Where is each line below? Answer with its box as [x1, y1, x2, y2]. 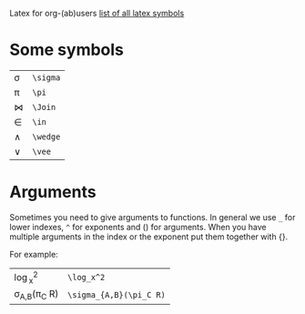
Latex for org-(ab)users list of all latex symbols [9, 8, 185, 18]
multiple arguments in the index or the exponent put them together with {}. [9, 231, 289, 242]
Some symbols [9, 40, 125, 60]
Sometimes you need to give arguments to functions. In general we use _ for [9, 211, 296, 222]
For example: [9, 248, 59, 259]
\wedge [32, 131, 61, 142]
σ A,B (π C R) [14, 288, 59, 302]
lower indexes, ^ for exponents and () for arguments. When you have [9, 221, 267, 232]
